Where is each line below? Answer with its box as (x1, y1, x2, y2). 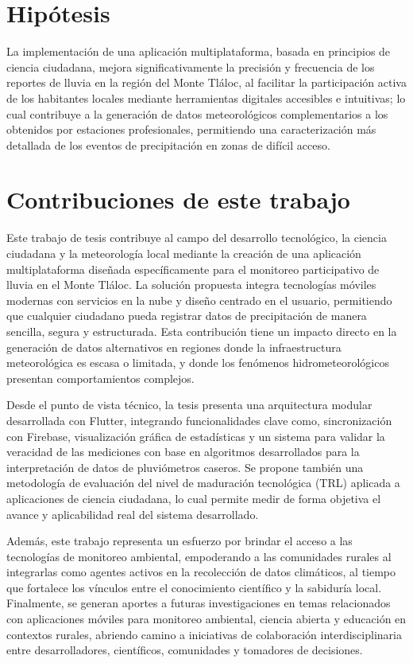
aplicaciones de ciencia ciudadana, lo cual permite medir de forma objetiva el (6, 489, 381, 506)
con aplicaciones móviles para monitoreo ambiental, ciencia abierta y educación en (6, 610, 407, 627)
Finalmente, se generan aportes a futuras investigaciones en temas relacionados (6, 595, 391, 611)
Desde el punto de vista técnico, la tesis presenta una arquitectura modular (6, 396, 372, 413)
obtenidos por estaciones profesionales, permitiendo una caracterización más (6, 121, 376, 138)
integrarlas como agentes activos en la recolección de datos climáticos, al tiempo (6, 564, 396, 580)
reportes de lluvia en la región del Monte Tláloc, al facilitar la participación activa (6, 74, 407, 91)
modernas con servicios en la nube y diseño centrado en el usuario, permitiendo (6, 291, 392, 308)
